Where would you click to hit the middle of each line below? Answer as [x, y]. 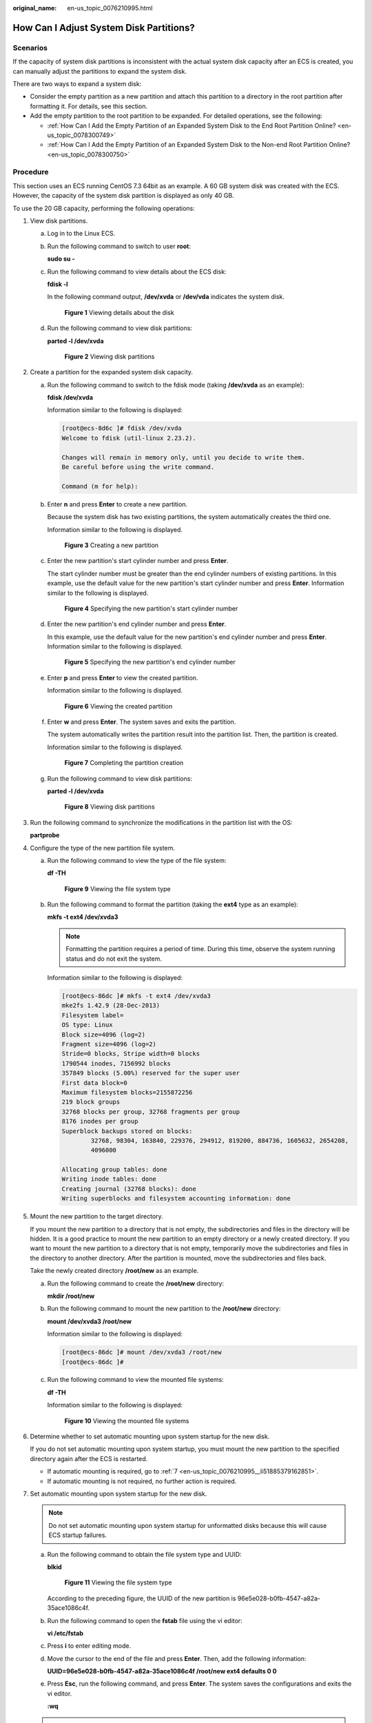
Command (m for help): [100, 486]
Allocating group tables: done [115, 1170]
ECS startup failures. [77, 1535]
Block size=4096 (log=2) [104, 1034]
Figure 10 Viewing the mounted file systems [127, 1420]
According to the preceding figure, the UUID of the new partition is [142, 1598]
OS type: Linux [87, 1025]
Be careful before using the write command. [138, 467]
